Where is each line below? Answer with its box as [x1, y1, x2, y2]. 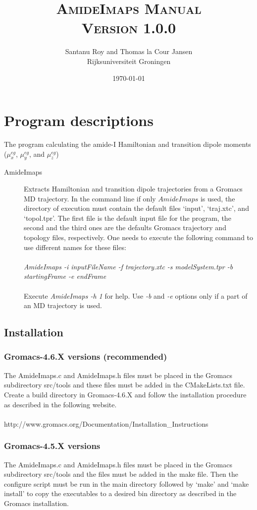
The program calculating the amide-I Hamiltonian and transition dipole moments [4, 139, 251, 149]
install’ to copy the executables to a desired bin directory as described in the [4, 488, 237, 499]
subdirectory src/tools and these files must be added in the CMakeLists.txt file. [4, 380, 245, 390]
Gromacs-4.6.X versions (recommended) [4, 350, 167, 363]
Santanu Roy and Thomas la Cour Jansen [65, 46, 193, 57]
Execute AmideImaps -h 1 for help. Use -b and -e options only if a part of [24, 290, 248, 301]
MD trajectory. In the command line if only [24, 193, 156, 203]
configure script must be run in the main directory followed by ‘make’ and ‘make [4, 478, 249, 489]
